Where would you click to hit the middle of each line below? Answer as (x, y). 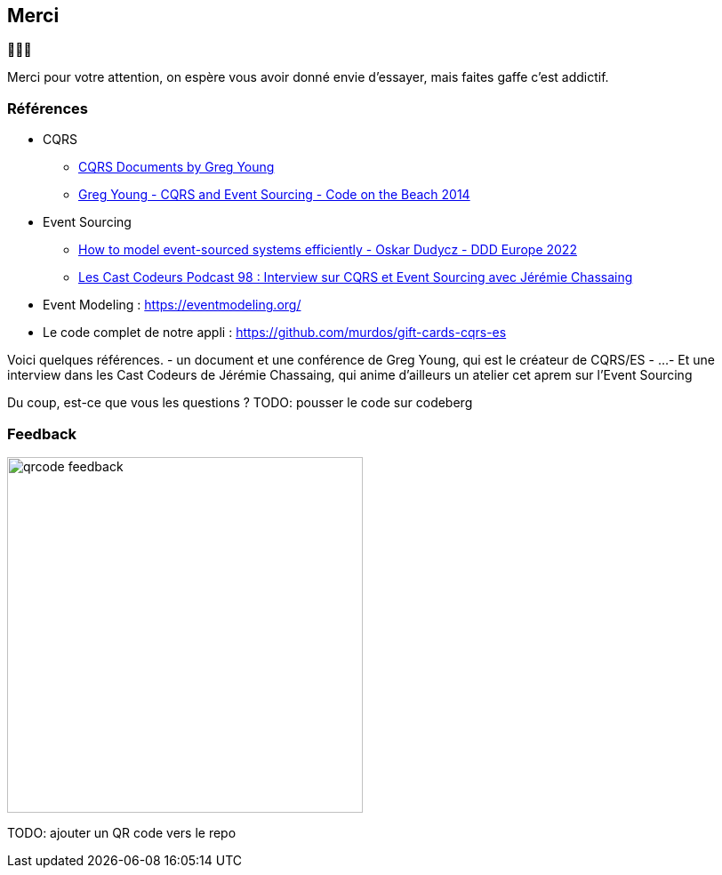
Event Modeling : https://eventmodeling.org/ (172, 305)
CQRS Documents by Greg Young (176, 167)
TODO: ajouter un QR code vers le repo (122, 832)
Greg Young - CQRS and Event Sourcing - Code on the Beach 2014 (274, 195)
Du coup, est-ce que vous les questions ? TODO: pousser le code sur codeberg (240, 403)
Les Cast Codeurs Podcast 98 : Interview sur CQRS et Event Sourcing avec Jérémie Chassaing (356, 277)
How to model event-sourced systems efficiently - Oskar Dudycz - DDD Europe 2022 (328, 250)
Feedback (42, 433)
